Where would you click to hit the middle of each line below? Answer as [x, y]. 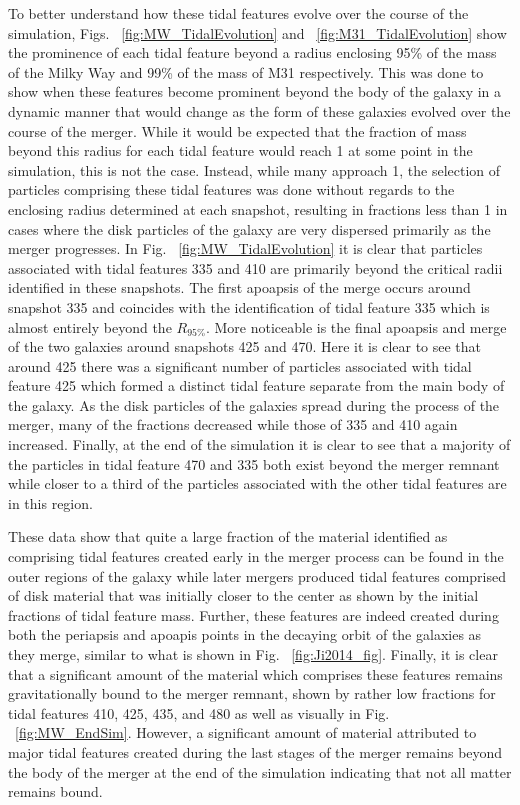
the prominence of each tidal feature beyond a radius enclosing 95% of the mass [252, 52]
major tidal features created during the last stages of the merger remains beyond [255, 751]
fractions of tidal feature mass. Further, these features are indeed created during [253, 614]
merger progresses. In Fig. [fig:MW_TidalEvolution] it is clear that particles [245, 248]
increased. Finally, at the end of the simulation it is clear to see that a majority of [259, 444]
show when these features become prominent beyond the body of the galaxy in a [255, 91]
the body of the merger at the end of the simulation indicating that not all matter [260, 771]
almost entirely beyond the [90, 326]
